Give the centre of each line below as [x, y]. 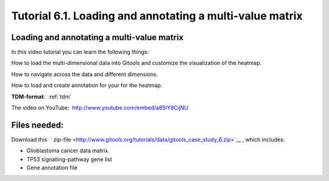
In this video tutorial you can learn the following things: [80, 52]
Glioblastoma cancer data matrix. [68, 151]
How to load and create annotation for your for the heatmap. [87, 86]
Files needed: [37, 125]
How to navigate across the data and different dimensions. [85, 74]
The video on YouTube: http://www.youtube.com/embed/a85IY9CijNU [100, 108]
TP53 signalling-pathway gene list [69, 159]
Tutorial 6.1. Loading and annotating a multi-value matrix [157, 16]
